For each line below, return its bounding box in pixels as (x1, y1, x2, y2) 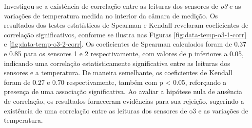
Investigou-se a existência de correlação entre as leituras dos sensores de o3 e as (4, 1, 241, 11)
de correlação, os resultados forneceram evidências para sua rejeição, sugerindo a (4, 96, 244, 106)
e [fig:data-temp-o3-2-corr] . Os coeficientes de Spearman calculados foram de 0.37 (4, 39, 247, 49)
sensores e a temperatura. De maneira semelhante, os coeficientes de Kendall (4, 67, 233, 78)
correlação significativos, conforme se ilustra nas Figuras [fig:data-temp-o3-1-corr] (4, 29, 247, 39)
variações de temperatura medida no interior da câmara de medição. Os (4, 10, 218, 20)
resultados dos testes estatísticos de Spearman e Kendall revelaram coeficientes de (4, 20, 249, 30)
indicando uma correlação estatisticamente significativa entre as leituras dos (4, 58, 230, 68)
